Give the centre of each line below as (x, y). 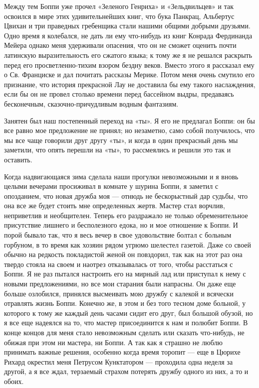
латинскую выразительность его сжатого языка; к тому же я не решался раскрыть (128, 55)
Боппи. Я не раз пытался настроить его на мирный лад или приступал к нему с (125, 274)
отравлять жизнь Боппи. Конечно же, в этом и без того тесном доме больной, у (125, 303)
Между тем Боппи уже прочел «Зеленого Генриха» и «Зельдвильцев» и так (119, 6)
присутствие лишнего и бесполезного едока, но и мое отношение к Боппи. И (121, 225)
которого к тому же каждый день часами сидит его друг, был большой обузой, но (129, 313)
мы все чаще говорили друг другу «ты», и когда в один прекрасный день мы (121, 140)
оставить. (18, 159)
